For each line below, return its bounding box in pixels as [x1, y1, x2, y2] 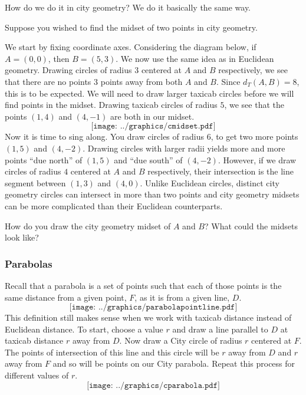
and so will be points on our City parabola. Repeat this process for [52, 357, 295, 370]
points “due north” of [5, 153, 83, 166]
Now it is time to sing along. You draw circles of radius [5, 130, 204, 143]
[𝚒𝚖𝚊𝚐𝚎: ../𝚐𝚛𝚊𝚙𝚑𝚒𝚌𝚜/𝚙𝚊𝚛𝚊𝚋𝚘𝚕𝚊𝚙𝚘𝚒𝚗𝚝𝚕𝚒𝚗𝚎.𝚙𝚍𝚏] [69, 303, 238, 312]
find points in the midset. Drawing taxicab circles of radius [5, 98, 218, 111]
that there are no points [5, 75, 91, 87]
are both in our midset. [110, 110, 195, 122]
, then [48, 52, 70, 64]
